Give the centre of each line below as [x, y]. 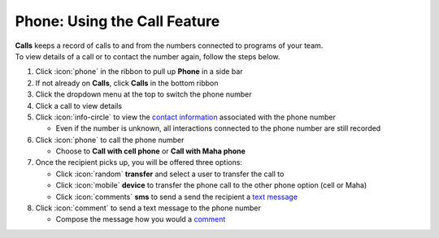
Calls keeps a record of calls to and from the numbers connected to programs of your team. [169, 45]
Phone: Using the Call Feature [117, 21]
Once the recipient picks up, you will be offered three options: [139, 162]
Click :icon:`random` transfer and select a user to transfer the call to [170, 174]
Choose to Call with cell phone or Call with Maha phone [150, 151]
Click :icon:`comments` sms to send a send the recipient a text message [177, 197]
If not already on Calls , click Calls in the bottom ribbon [127, 83]
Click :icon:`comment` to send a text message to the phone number [148, 208]
